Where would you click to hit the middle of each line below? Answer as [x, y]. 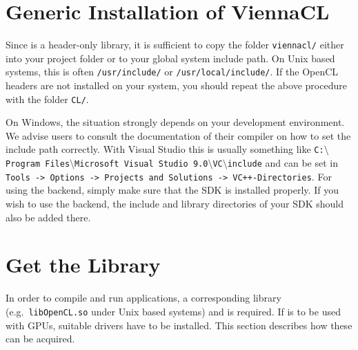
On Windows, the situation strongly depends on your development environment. [175, 122]
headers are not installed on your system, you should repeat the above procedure [176, 85]
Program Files [38, 164]
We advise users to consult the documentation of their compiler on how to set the [178, 135]
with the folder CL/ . [47, 99]
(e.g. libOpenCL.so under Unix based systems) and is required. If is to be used [173, 311]
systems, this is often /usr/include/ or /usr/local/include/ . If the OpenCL [172, 72]
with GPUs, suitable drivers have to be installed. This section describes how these [179, 325]
